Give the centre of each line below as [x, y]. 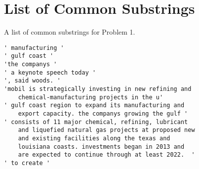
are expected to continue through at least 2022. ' [106, 155]
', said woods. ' [32, 81]
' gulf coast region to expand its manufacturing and [94, 106]
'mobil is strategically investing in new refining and [98, 89]
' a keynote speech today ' [50, 72]
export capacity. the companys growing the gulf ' [103, 113]
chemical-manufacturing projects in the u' [91, 97]
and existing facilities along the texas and [94, 138]
